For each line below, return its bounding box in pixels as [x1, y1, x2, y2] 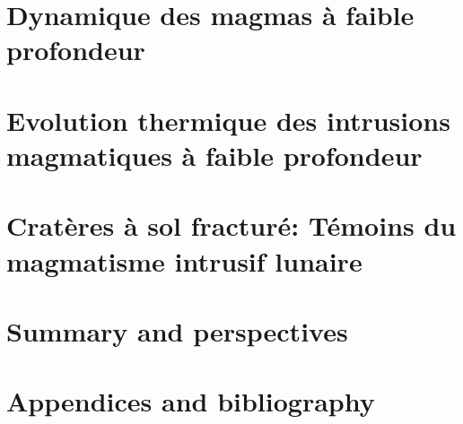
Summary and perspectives [6, 312, 348, 349]
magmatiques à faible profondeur [6, 136, 423, 173]
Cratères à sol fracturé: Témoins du [6, 207, 457, 244]
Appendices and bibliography [6, 383, 375, 420]
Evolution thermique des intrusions [6, 101, 450, 138]
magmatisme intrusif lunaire [6, 242, 363, 279]
